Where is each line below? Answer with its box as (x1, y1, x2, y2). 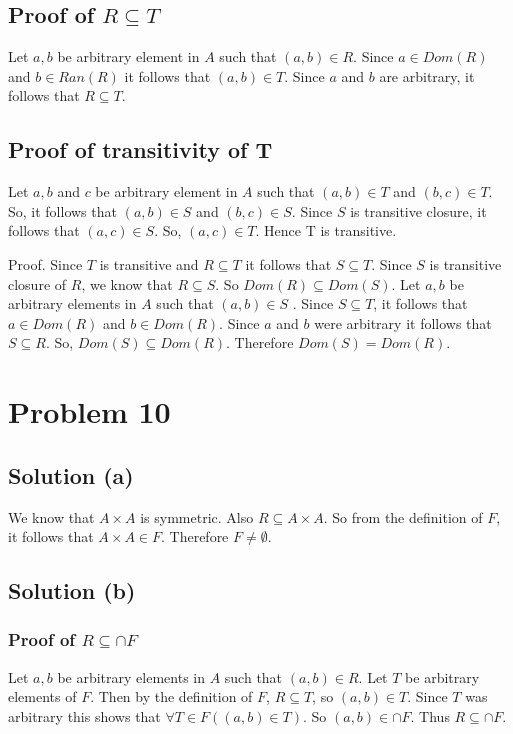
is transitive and (99, 253, 199, 274)
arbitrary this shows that (8, 705, 161, 726)
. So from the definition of (323, 506, 483, 527)
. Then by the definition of (90, 686, 253, 707)
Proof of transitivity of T (8, 134, 273, 165)
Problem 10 (8, 391, 171, 432)
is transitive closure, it (350, 200, 487, 221)
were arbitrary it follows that (314, 312, 492, 333)
